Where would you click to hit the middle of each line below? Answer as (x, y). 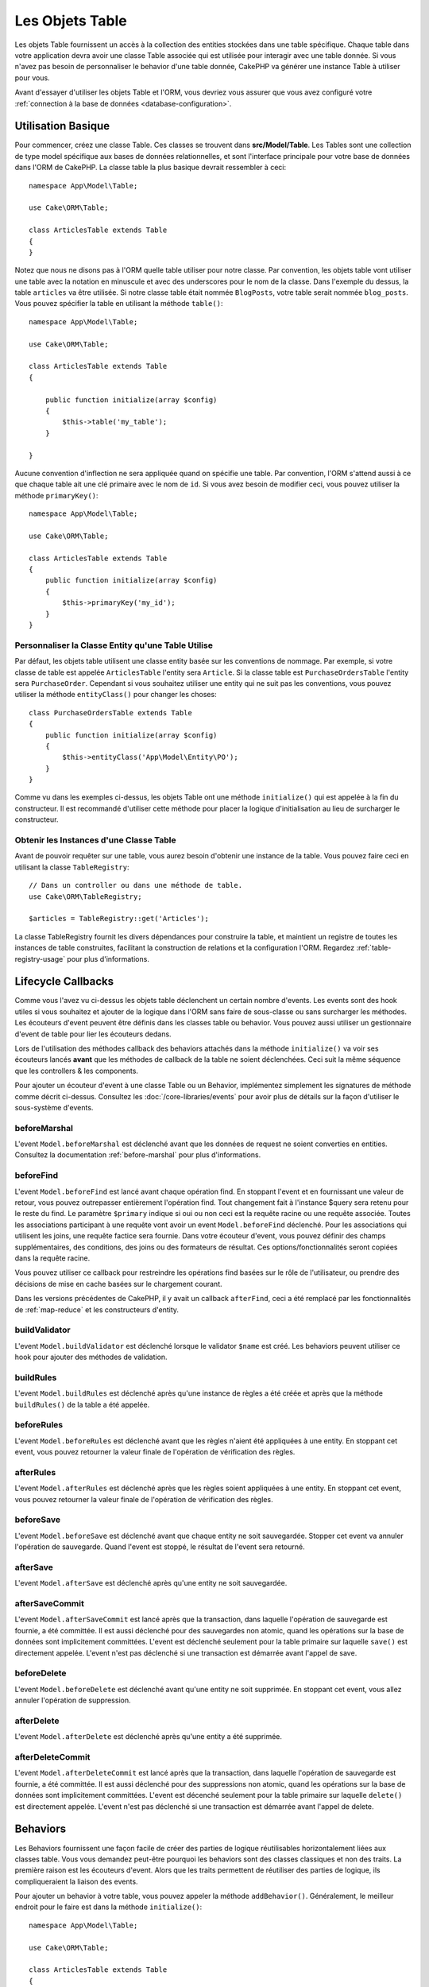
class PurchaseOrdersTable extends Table (110, 713)
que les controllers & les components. (77, 1071)
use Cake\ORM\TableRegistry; (85, 897)
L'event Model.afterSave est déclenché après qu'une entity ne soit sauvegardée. (151, 1583)
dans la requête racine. (52, 1258)
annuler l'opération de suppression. (73, 1700)
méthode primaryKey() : (56, 495)
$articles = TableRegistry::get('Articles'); (119, 919)
